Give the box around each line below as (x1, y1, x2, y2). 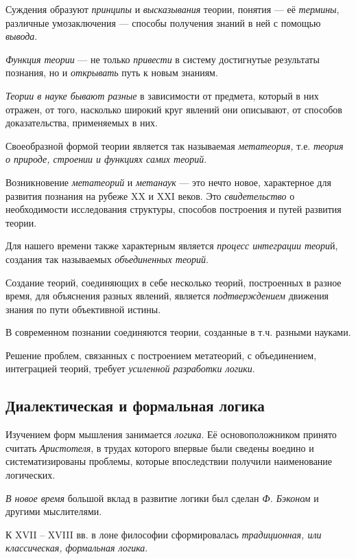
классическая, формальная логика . (5, 540, 148, 555)
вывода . (5, 29, 38, 43)
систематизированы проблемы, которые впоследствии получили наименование (5, 454, 333, 468)
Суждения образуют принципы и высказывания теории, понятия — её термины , (5, 2, 340, 16)
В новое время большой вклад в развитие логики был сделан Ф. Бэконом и (5, 490, 319, 505)
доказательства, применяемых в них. (5, 115, 158, 130)
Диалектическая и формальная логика (5, 395, 265, 416)
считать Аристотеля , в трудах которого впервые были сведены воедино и (5, 440, 314, 455)
